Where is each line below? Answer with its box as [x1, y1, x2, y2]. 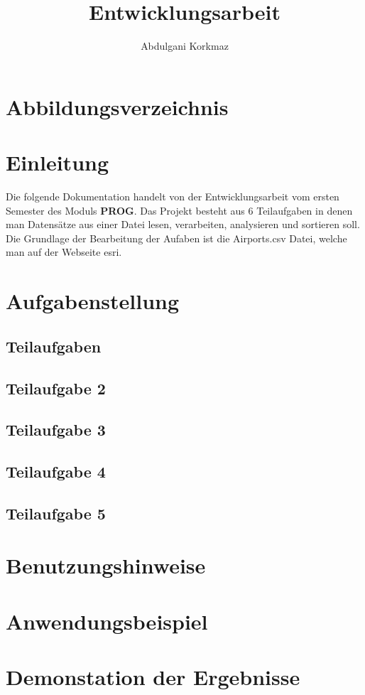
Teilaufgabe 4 [6, 460, 106, 483]
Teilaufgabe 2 [6, 377, 106, 399]
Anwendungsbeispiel [6, 606, 208, 635]
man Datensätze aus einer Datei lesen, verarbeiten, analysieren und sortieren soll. [6, 217, 360, 232]
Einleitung [6, 148, 109, 177]
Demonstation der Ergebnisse [6, 662, 300, 691]
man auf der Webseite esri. [6, 244, 122, 259]
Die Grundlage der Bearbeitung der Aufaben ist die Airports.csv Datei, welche [6, 230, 347, 245]
